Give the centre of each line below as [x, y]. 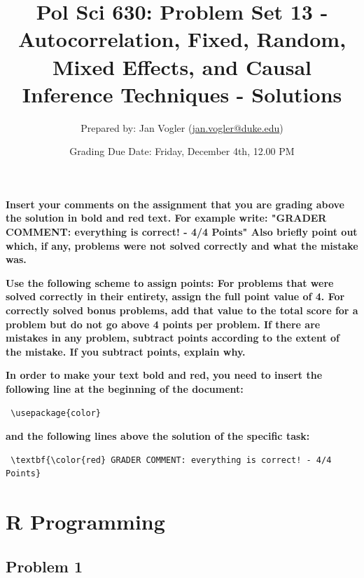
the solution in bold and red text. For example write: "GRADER [166, 218]
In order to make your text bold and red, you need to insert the [164, 375]
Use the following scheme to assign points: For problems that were [170, 282]
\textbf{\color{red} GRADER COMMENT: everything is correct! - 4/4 [171, 460]
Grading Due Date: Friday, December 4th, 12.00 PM [182, 151]
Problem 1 [44, 566]
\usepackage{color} [56, 413]
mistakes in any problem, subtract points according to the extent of [173, 338]
